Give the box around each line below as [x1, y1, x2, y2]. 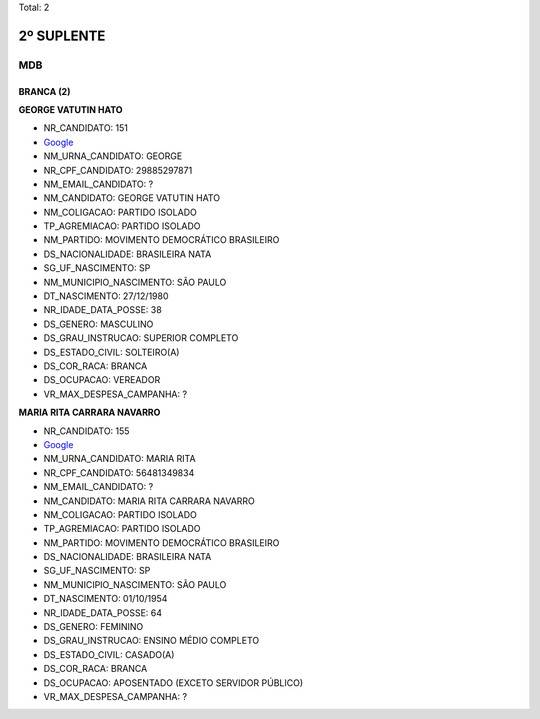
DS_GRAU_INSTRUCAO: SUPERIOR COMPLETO [43, 332, 239, 344]
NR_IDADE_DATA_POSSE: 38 [43, 304, 162, 316]
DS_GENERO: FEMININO [43, 621, 144, 633]
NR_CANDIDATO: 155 [43, 425, 130, 437]
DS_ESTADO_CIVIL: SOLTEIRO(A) [43, 346, 180, 358]
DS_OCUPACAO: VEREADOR [43, 374, 161, 386]
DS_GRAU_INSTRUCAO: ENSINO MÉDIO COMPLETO [43, 635, 260, 647]
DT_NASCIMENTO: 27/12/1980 [43, 290, 169, 302]
